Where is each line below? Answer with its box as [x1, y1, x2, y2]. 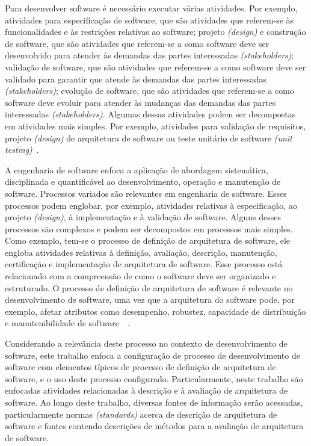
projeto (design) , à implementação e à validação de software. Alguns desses [5, 211, 281, 223]
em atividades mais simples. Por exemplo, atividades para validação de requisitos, [5, 119, 306, 132]
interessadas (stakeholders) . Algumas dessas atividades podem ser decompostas [5, 108, 296, 120]
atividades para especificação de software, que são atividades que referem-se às [5, 13, 294, 26]
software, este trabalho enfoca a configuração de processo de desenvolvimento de [5, 348, 300, 361]
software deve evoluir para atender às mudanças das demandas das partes [5, 96, 276, 108]
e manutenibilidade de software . [5, 317, 130, 329]
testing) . [5, 143, 39, 156]
